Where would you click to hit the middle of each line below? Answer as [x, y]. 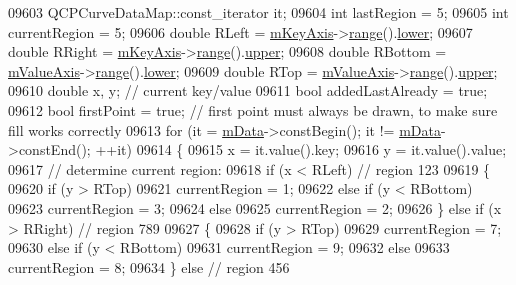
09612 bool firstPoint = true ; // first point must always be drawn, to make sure [253, 109]
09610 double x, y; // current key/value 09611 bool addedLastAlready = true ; [248, 90]
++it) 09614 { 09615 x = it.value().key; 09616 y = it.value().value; [301, 149]
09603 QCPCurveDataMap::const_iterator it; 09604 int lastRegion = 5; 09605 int [258, 12]
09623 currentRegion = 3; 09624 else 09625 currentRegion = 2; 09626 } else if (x [255, 207]
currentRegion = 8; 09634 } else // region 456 [149, 266]
